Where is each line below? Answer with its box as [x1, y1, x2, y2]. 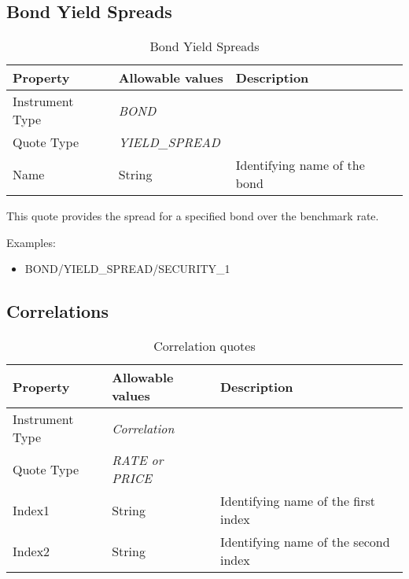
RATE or [112, 451, 164, 470]
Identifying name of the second [219, 533, 390, 551]
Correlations [6, 299, 109, 323]
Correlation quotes [153, 337, 256, 356]
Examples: [6, 234, 56, 250]
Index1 [13, 500, 50, 519]
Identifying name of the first [219, 492, 376, 511]
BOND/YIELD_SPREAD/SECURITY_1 [24, 260, 230, 277]
